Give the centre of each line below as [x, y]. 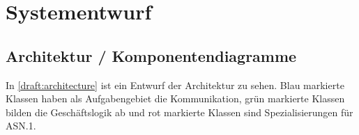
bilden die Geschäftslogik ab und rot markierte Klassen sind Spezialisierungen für [179, 112]
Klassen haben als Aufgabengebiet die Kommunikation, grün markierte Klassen [175, 98]
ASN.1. [21, 126]
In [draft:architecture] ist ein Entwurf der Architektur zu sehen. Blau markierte [175, 85]
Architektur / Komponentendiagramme [151, 55]
